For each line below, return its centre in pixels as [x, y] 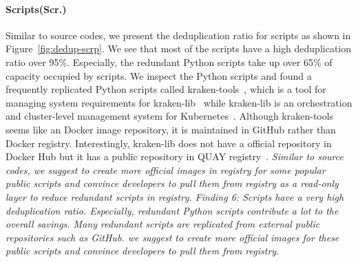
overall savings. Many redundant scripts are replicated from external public [163, 224]
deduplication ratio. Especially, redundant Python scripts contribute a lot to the [172, 210]
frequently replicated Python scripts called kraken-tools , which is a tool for [166, 89]
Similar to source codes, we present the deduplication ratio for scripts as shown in [178, 35]
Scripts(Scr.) [36, 9]
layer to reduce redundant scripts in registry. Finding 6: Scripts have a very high [175, 196]
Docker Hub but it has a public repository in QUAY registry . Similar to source [175, 156]
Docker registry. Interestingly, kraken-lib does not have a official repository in [169, 143]
